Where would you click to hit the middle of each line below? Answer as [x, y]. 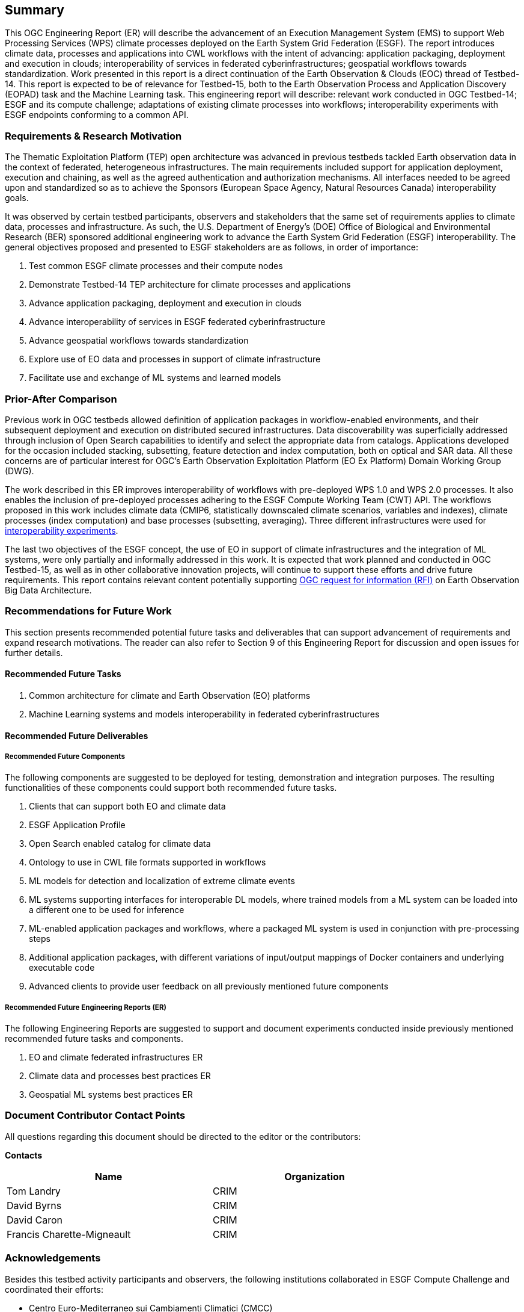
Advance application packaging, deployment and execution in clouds [165, 303]
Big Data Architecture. [48, 590]
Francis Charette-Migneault [69, 1234]
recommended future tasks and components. [94, 1039]
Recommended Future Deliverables [77, 735]
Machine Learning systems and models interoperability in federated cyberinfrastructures [204, 714]
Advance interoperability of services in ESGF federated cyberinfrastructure [177, 322]
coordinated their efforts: [54, 1289]
